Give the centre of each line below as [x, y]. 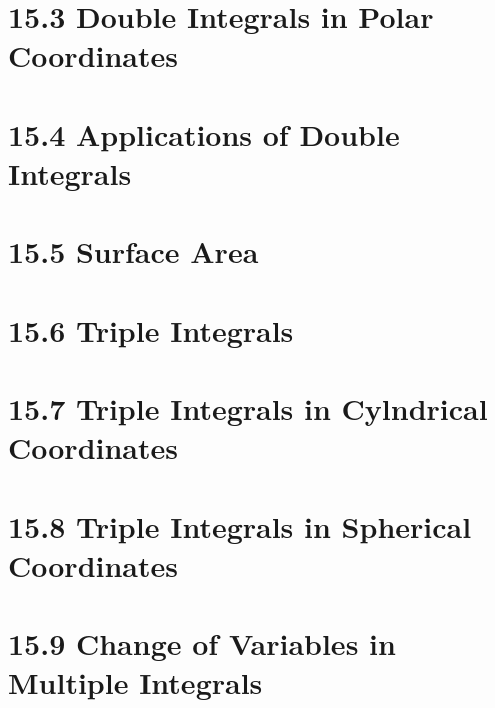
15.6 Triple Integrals [151, 329]
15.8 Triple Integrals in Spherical [240, 525]
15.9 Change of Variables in [202, 643]
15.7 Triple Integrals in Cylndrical [248, 408]
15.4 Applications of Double [204, 133]
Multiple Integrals [135, 682]
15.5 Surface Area [133, 251]
